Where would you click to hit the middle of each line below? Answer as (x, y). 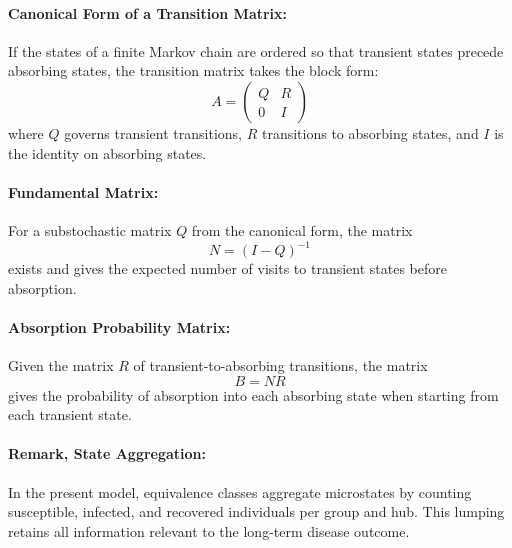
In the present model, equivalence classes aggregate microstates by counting (240, 491)
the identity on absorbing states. (107, 152)
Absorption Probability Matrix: (119, 326)
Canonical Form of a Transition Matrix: (148, 12)
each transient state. (70, 414)
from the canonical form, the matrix (302, 229)
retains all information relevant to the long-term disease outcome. (209, 530)
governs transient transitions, (153, 132)
